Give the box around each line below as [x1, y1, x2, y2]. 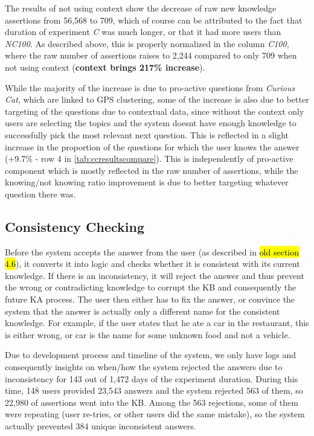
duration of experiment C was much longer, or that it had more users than [5, 25, 281, 38]
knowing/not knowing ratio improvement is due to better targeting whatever [5, 176, 289, 188]
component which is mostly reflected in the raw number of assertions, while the [5, 164, 298, 176]
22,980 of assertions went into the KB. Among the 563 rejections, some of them [5, 396, 298, 408]
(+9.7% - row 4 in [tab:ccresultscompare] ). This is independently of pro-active [5, 152, 293, 165]
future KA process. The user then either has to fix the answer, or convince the [5, 293, 295, 306]
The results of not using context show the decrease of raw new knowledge [5, 2, 277, 14]
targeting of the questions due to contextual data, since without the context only [5, 104, 304, 117]
